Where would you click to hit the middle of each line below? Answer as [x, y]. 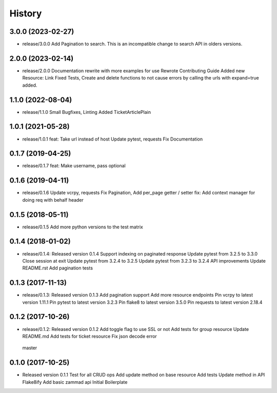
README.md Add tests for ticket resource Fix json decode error [90, 336]
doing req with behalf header [53, 200]
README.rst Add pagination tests [58, 268]
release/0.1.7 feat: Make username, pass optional [74, 166]
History [26, 13]
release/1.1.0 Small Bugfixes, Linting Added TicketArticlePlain [87, 112]
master [30, 348]
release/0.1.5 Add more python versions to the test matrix [83, 227]
